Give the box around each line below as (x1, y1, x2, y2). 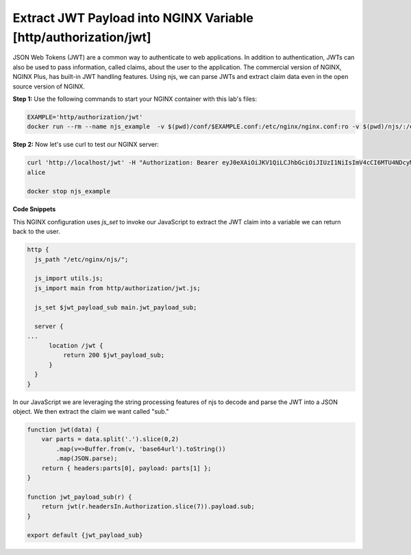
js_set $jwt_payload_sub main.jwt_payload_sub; (34, 303, 197, 311)
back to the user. (12, 227, 61, 236)
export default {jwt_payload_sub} (27, 532, 143, 539)
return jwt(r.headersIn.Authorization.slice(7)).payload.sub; (41, 503, 255, 510)
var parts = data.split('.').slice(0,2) (41, 436, 179, 443)
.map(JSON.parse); (55, 455, 118, 462)
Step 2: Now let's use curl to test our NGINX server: (12, 141, 159, 149)
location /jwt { (49, 342, 103, 350)
